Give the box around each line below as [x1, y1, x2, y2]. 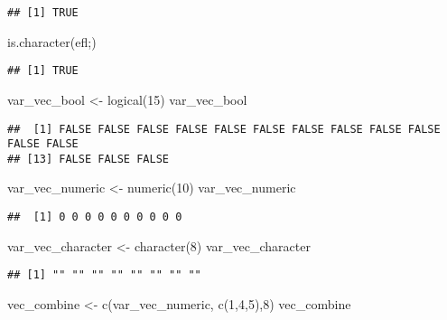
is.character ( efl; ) [7, 32, 97, 51]
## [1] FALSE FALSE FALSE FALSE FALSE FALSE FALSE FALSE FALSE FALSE [7, 122, 441, 136]
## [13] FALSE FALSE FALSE [7, 152, 169, 165]
